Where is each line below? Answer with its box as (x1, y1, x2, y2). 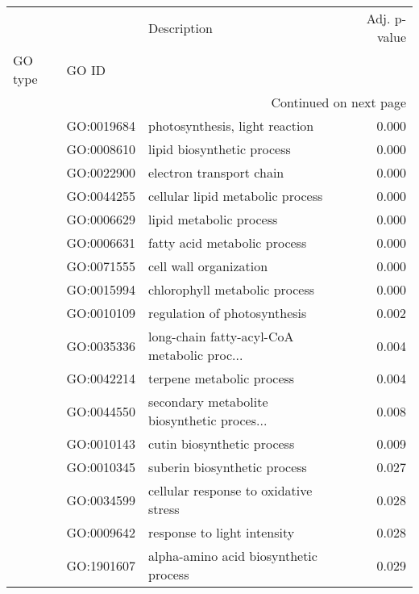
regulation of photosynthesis (148, 303, 307, 322)
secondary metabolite (148, 392, 268, 411)
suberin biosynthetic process (148, 458, 307, 476)
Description (148, 18, 213, 37)
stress (148, 500, 180, 518)
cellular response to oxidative (148, 481, 313, 500)
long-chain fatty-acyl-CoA (148, 327, 294, 345)
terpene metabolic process (148, 369, 295, 387)
